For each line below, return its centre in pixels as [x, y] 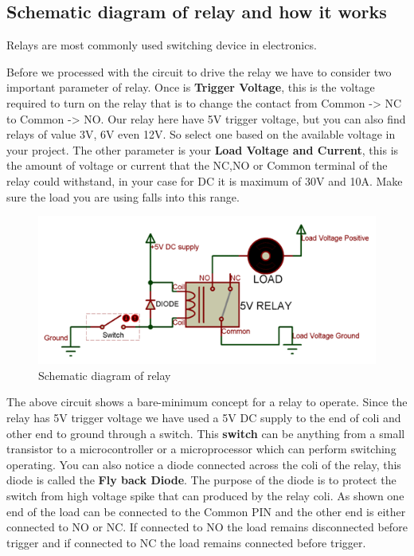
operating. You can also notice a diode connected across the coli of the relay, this [204, 464]
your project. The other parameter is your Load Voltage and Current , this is [203, 149]
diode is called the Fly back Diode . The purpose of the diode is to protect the [201, 480]
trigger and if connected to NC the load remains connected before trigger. [186, 542]
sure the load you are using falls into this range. [123, 196]
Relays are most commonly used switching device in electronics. [162, 45]
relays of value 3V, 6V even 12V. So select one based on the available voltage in [201, 134]
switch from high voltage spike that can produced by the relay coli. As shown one [205, 495]
